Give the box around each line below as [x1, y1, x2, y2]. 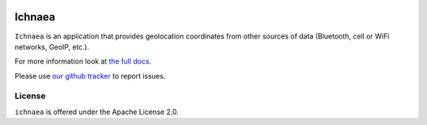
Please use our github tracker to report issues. [14, 71, 166, 80]
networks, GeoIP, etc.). [14, 42, 90, 51]
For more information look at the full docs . [14, 57, 152, 66]
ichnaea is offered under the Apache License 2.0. [14, 107, 179, 116]
